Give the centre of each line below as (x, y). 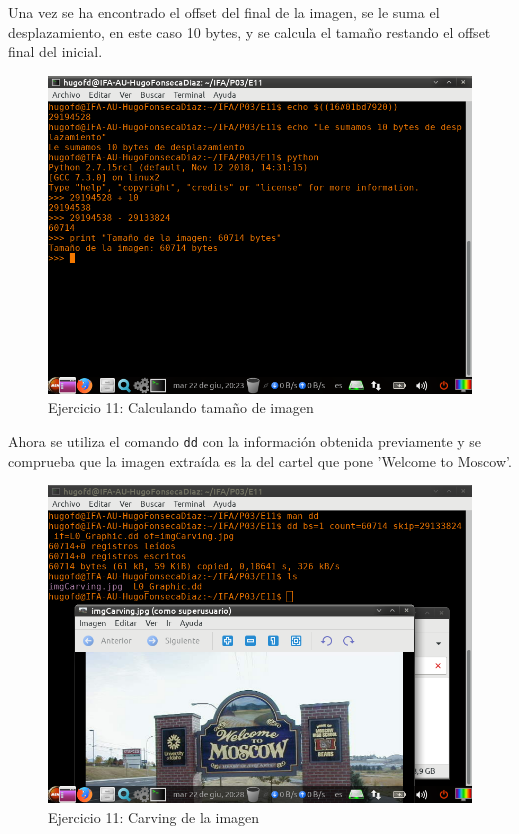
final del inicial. (55, 51)
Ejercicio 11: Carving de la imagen (154, 816)
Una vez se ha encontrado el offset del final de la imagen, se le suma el (224, 12)
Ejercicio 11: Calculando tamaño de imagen (181, 407)
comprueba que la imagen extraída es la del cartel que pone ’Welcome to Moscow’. (260, 460)
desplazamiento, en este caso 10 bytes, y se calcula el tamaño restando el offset (249, 31)
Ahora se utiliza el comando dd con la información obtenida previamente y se (245, 440)
